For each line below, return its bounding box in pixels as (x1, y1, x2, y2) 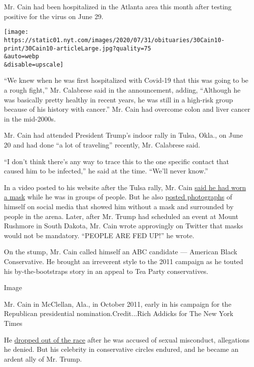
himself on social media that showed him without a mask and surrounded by (4, 201, 234, 211)
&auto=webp (4, 53, 39, 60)
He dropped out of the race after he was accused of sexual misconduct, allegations (4, 334, 250, 344)
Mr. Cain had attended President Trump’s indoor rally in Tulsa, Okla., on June (4, 130, 243, 140)
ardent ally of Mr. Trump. (4, 353, 82, 364)
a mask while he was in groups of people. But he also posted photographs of (4, 192, 232, 202)
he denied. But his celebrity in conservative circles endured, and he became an (4, 344, 239, 354)
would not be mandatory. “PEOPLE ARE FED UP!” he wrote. (4, 230, 194, 240)
